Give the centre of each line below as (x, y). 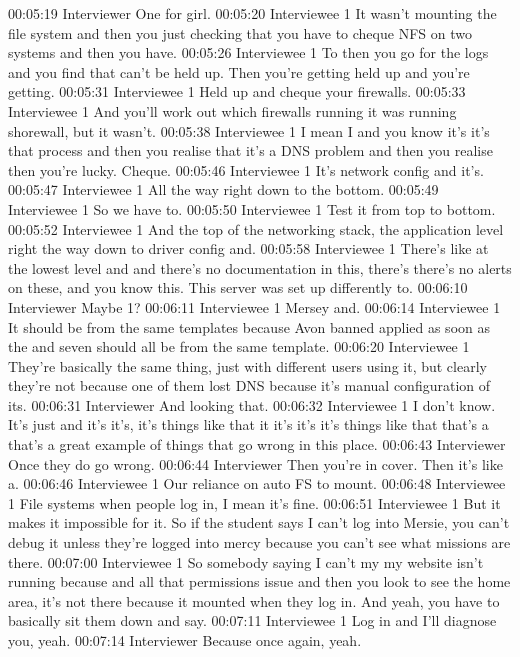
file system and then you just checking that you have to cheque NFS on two (240, 32)
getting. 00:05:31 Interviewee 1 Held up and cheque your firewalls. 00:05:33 (237, 91)
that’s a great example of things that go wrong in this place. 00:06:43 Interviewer (257, 444)
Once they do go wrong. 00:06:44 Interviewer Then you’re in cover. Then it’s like (255, 463)
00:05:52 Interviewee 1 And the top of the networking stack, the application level (256, 228)
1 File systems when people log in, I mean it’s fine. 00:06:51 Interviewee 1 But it (254, 502)
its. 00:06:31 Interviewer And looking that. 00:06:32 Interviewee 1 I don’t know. (252, 404)
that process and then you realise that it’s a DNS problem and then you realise (250, 150)
